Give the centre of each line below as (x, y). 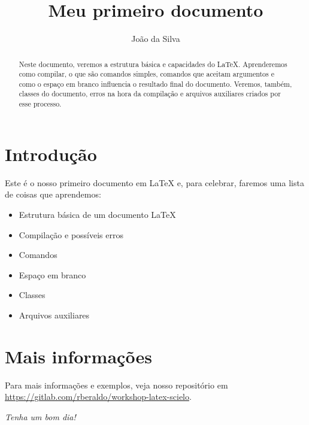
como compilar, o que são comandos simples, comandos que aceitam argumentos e (146, 74)
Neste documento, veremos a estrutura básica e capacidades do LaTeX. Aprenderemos (153, 64)
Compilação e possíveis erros (71, 234)
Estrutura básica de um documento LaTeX (97, 214)
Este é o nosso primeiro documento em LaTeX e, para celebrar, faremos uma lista (154, 182)
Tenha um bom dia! (40, 416)
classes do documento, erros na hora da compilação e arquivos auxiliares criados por (150, 94)
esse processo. (40, 104)
